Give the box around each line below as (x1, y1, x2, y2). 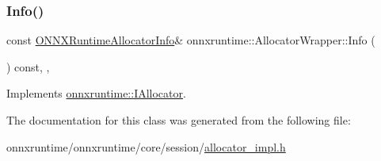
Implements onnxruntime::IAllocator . (6, 85, 186, 102)
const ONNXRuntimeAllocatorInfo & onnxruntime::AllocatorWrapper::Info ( (6, 32, 375, 48)
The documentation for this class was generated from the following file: (6, 112, 351, 128)
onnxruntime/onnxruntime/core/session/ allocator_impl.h (6, 138, 286, 155)
